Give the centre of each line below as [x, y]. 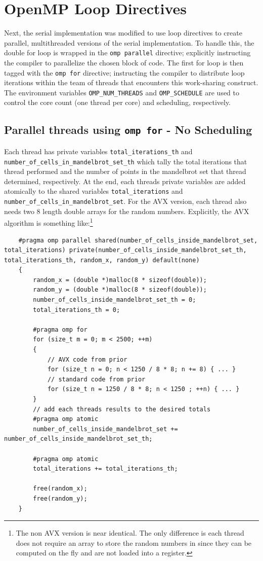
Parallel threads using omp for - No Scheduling [128, 130]
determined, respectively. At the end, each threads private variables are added [125, 181]
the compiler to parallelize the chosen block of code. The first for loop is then [124, 62]
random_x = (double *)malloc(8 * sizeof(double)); [120, 280]
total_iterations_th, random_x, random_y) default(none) [102, 260]
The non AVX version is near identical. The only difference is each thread [130, 533]
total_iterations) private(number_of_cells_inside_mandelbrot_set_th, [125, 250]
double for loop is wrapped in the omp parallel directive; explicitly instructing [127, 52]
